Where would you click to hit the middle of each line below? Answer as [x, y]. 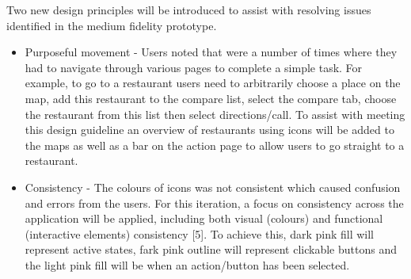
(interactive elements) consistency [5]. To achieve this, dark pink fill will [199, 233]
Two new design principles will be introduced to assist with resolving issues [189, 10]
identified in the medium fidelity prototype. [112, 25]
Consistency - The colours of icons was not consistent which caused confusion [213, 187]
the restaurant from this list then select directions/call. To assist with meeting [215, 114]
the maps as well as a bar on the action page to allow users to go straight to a [215, 145]
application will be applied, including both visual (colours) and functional [204, 218]
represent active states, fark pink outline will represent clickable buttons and [211, 249]
